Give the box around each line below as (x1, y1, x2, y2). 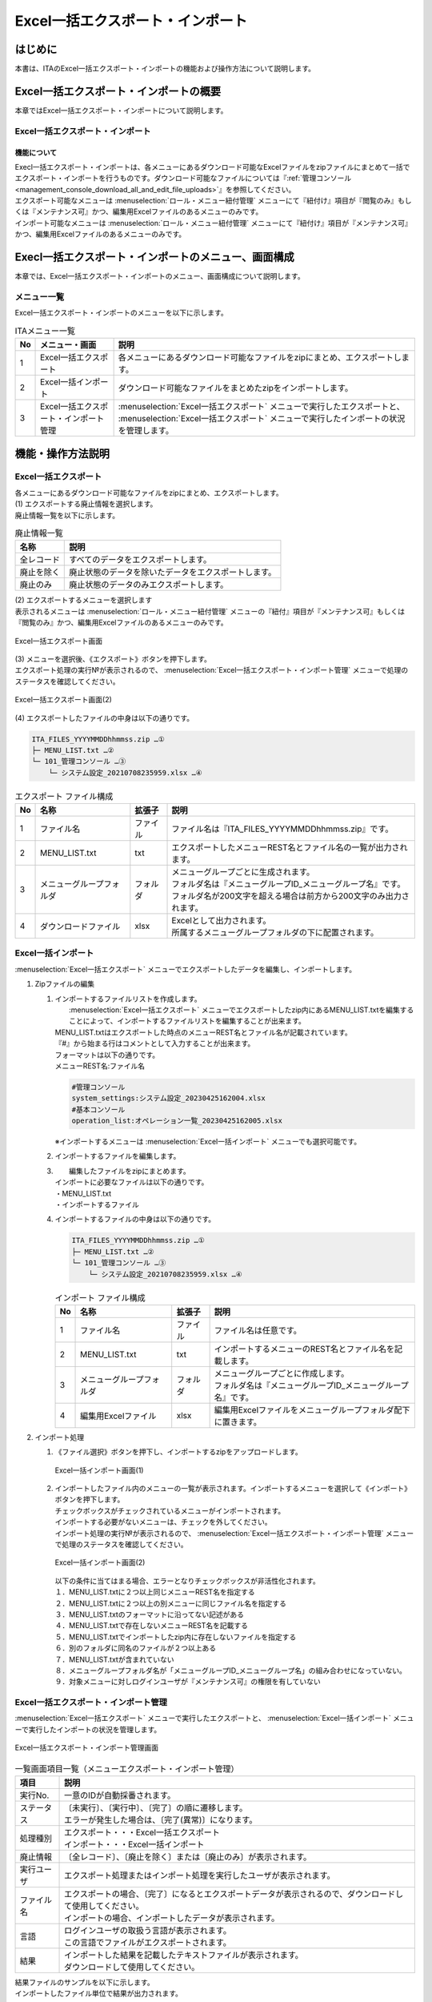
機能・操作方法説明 (14, 447, 110, 460)
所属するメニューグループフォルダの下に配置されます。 (171, 927, 379, 939)
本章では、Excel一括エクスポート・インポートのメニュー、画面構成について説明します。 (14, 271, 305, 281)
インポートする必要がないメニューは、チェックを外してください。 (54, 1518, 272, 1527)
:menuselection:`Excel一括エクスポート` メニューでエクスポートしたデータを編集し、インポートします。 (14, 964, 356, 974)
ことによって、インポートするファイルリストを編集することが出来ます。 (69, 1016, 306, 1026)
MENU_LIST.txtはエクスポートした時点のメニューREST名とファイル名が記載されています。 (54, 1027, 352, 1037)
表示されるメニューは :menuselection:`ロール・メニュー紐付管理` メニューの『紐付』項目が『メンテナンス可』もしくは (14, 606, 406, 616)
